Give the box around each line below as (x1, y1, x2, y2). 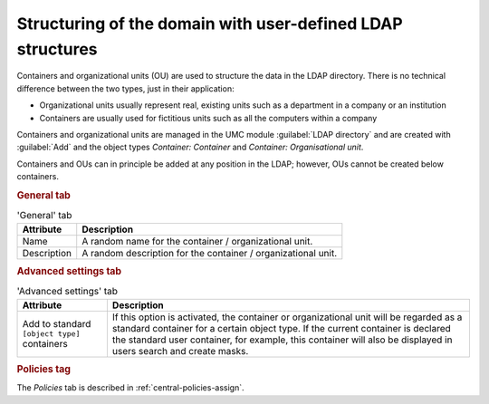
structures (16, 39, 99, 59)
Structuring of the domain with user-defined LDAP (16, 14, 403, 34)
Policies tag (16, 362, 72, 375)
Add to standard (22, 318, 91, 331)
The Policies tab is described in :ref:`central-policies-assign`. (16, 382, 244, 393)
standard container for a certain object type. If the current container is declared (111, 322, 452, 334)
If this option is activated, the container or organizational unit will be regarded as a (111, 311, 463, 323)
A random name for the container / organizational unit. (81, 235, 313, 247)
